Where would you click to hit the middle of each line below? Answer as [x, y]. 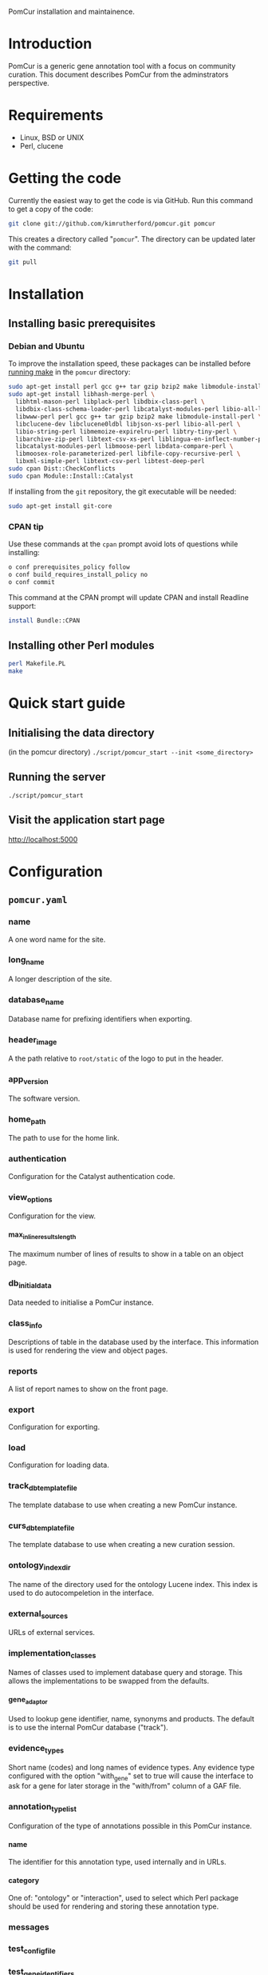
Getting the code [65, 178]
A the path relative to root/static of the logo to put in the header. [116, 1058]
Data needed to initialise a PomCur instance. [81, 1302]
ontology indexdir [39, 1566]
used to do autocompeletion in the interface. [81, 1593]
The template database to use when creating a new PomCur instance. [123, 1505]
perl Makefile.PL [37, 664]
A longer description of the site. [60, 979]
